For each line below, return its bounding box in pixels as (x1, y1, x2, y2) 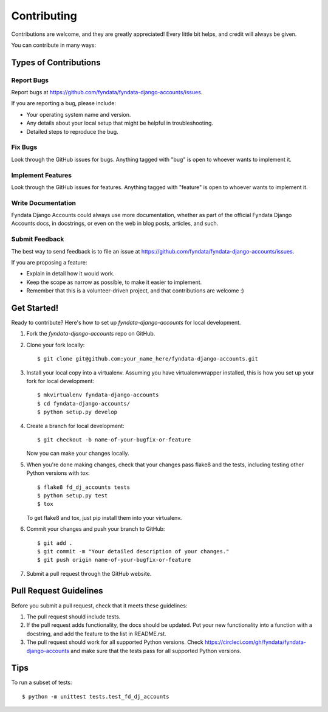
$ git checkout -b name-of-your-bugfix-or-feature (37, 436, 191, 443)
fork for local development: (26, 378, 94, 385)
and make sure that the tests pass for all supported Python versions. (70, 647, 242, 654)
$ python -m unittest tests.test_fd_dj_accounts (22, 693, 169, 700)
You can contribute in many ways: (11, 41, 97, 49)
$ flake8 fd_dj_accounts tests (37, 483, 131, 491)
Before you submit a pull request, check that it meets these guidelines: (11, 602, 188, 609)
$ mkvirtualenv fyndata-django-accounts (37, 392, 159, 398)
